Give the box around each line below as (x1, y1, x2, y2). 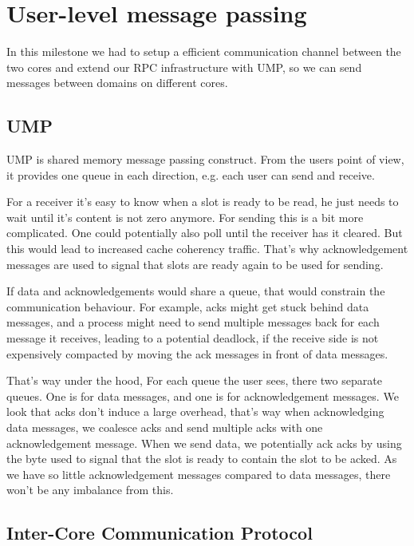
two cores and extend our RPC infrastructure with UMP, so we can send (6, 58, 362, 75)
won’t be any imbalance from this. (6, 481, 174, 498)
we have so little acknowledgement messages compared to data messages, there (6, 465, 391, 482)
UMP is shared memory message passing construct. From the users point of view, (6, 151, 404, 168)
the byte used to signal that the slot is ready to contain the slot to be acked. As (6, 450, 397, 467)
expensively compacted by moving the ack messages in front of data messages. (6, 345, 388, 362)
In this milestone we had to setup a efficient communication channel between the (6, 43, 401, 60)
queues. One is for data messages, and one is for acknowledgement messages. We (6, 387, 399, 404)
